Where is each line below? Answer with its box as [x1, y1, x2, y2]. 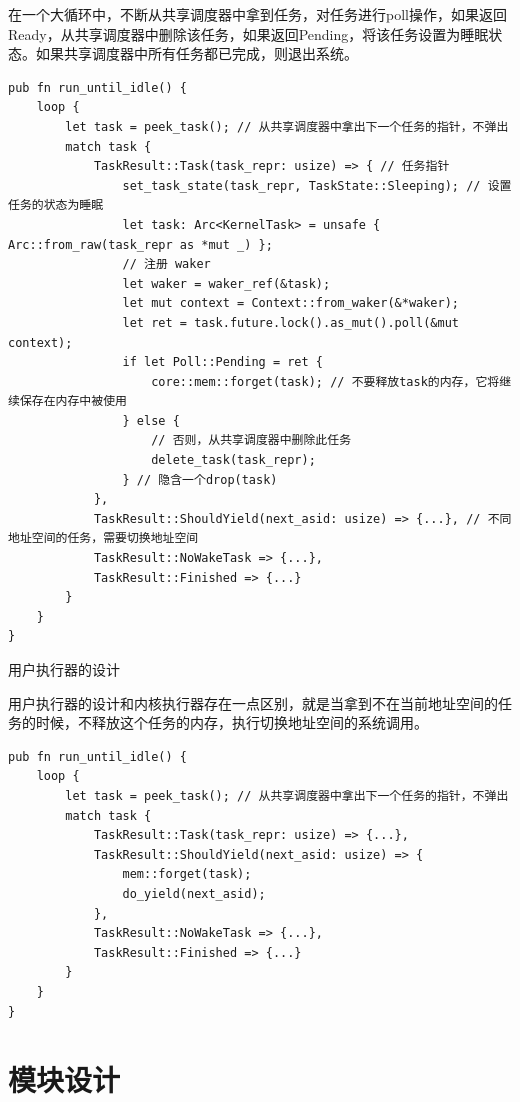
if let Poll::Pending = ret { [122, 355, 323, 370]
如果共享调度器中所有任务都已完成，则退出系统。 [35, 43, 358, 64]
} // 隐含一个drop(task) [122, 472, 278, 487]
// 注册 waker [122, 257, 211, 272]
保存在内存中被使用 [19, 394, 127, 409]
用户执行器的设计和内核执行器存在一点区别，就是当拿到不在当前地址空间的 [8, 692, 498, 713]
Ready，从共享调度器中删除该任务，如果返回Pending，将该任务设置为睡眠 [8, 23, 489, 44]
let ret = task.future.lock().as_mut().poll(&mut [122, 315, 460, 330]
